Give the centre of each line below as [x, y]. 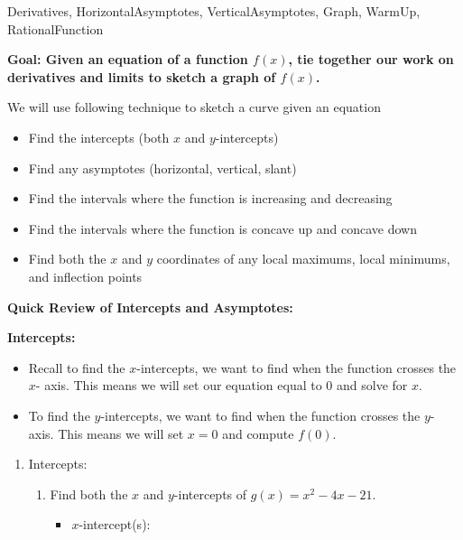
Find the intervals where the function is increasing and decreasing [210, 198]
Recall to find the [77, 367]
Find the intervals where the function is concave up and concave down [222, 228]
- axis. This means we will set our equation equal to [179, 385]
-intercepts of [210, 493]
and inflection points [85, 276]
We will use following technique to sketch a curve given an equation [194, 107]
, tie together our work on [371, 59]
